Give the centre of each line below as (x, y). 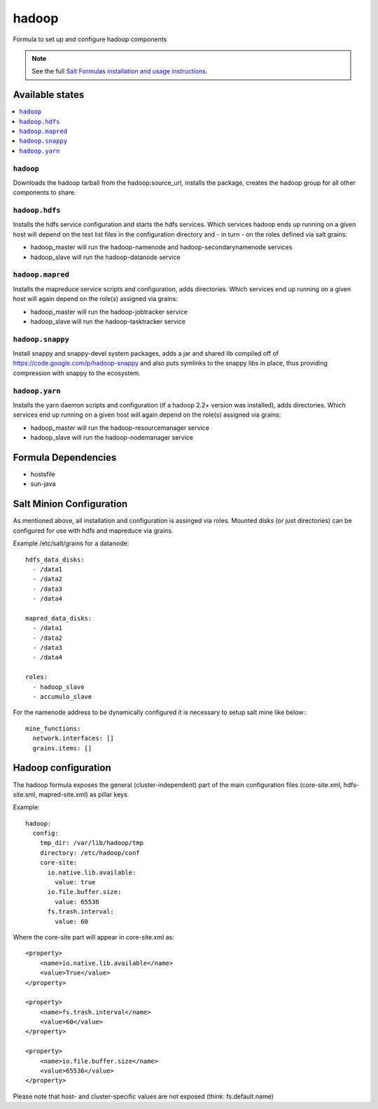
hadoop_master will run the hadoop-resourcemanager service (120, 428)
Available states (49, 95)
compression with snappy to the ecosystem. (77, 373)
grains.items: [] (62, 748)
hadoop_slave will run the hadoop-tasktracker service (108, 321)
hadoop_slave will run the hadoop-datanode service (106, 257)
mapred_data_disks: (59, 618)
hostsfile (43, 474)
